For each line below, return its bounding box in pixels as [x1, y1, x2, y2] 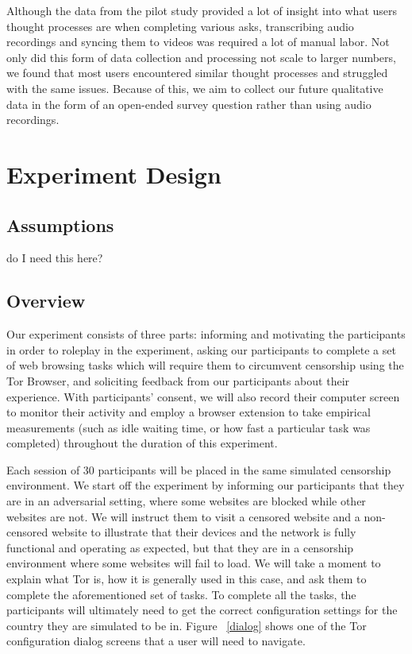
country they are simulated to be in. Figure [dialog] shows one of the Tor [6, 617, 367, 633]
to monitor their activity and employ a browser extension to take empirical [6, 404, 371, 420]
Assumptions [6, 212, 114, 237]
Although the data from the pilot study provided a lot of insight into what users [6, 2, 398, 18]
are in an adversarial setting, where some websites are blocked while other [6, 493, 366, 509]
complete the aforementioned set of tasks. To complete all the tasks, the [6, 586, 356, 602]
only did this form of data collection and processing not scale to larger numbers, [6, 48, 396, 65]
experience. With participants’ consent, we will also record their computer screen [6, 388, 400, 404]
